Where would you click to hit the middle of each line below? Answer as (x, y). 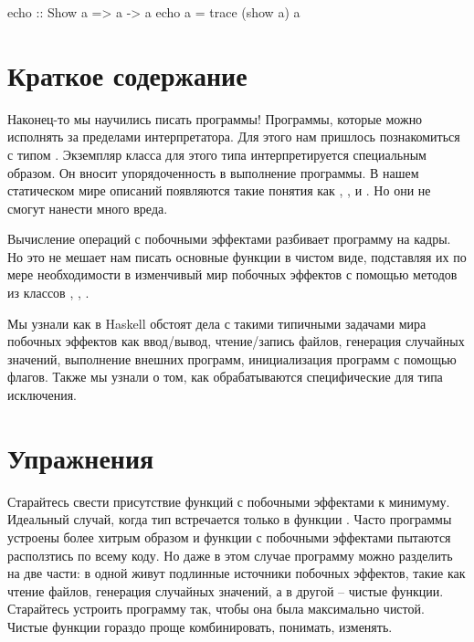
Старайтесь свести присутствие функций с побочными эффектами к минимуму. (229, 501)
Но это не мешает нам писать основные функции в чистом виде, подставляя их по (237, 256)
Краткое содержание (127, 74)
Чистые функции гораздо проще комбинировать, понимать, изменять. (200, 626)
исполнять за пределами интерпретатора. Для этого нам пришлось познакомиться (234, 137)
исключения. (42, 395)
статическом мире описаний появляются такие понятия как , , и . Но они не (219, 190)
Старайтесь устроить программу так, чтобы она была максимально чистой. (216, 609)
